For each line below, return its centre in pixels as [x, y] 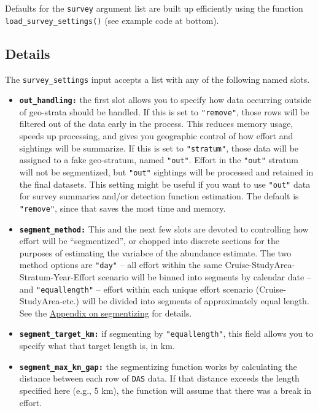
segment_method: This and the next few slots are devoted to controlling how [164, 229]
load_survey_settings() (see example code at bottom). [112, 20]
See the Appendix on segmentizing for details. [106, 313]
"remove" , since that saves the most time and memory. [122, 208]
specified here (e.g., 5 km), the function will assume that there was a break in [165, 390]
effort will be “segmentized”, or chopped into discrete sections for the [149, 241]
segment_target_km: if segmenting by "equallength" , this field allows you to [166, 333]
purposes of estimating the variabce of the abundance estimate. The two [155, 252]
